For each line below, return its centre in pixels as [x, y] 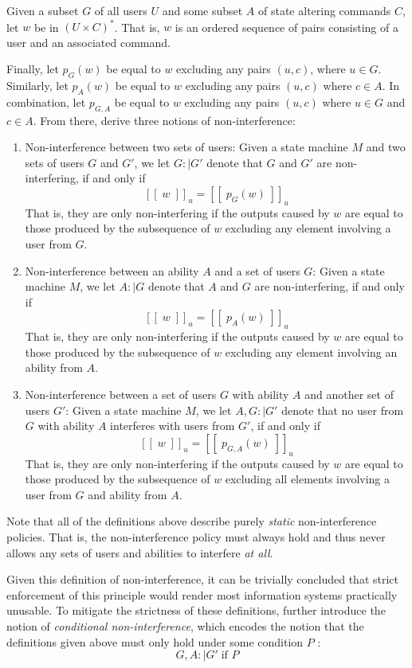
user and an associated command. [88, 42]
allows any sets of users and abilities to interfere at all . [140, 552]
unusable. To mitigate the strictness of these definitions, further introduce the [196, 610]
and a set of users [257, 270]
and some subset [202, 10]
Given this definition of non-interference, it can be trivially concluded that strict [203, 579]
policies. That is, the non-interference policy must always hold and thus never [196, 536]
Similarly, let [37, 86]
